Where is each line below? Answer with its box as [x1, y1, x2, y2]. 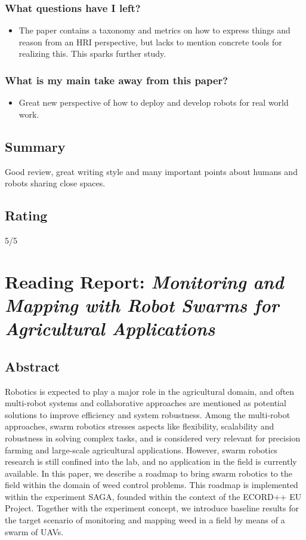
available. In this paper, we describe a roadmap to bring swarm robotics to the [5, 467, 292, 479]
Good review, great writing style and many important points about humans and [5, 165, 298, 177]
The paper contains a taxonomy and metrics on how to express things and [18, 24, 290, 36]
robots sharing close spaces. [5, 177, 106, 189]
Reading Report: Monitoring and [5, 269, 284, 294]
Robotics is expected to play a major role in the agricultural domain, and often [5, 385, 295, 397]
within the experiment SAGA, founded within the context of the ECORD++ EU [5, 490, 302, 502]
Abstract [5, 357, 60, 375]
